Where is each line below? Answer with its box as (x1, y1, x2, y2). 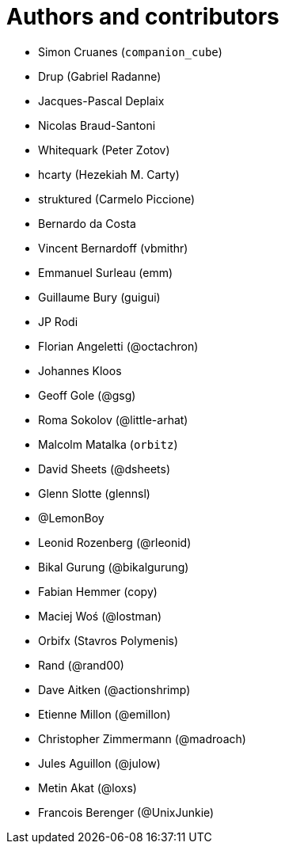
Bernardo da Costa (38, 216, 136, 230)
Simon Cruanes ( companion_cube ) (38, 44, 222, 59)
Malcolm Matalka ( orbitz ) (38, 437, 178, 451)
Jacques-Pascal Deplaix (38, 93, 165, 108)
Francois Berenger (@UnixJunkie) (38, 805, 215, 819)
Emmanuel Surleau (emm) (38, 265, 173, 279)
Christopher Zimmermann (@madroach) (38, 731, 246, 746)
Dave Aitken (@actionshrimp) (38, 682, 191, 696)
